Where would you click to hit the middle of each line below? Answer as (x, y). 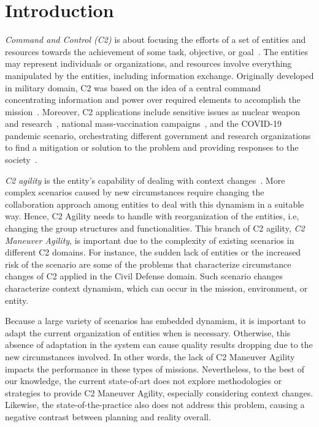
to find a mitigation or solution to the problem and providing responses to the (152, 147)
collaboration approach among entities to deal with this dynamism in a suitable (155, 204)
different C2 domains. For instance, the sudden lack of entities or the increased (153, 252)
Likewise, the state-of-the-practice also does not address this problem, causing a (155, 405)
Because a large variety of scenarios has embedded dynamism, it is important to (155, 321)
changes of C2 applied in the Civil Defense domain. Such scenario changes (144, 276)
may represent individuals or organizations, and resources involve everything (148, 63)
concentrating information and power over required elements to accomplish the (153, 100)
